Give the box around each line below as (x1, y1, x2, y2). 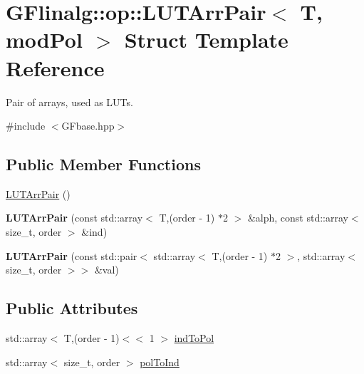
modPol (6, 25, 83, 54)
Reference (6, 53, 105, 82)
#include (6, 118, 46, 133)
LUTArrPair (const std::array (6, 210, 143, 225)
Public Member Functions (6, 153, 201, 175)
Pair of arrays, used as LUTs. (6, 94, 133, 109)
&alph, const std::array (247, 210, 348, 225)
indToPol (174, 331, 214, 346)
